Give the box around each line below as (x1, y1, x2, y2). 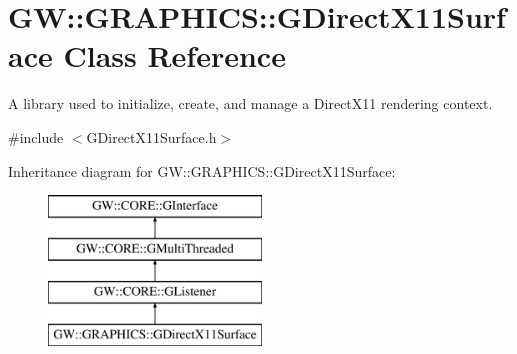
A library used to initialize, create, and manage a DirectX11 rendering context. (8, 93, 493, 114)
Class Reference (63, 35, 286, 76)
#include (8, 126, 64, 147)
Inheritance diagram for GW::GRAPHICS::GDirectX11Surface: (8, 160, 396, 181)
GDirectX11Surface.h (86, 126, 217, 147)
